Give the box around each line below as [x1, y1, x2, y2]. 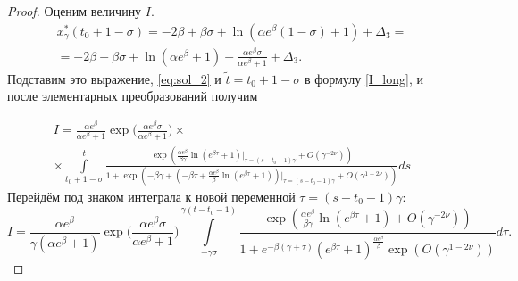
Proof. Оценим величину [7, 2, 142, 20]
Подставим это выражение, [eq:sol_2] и [7, 69, 221, 87]
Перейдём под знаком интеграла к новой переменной [7, 186, 296, 205]
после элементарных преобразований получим [7, 87, 258, 105]
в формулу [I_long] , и [304, 69, 423, 87]
